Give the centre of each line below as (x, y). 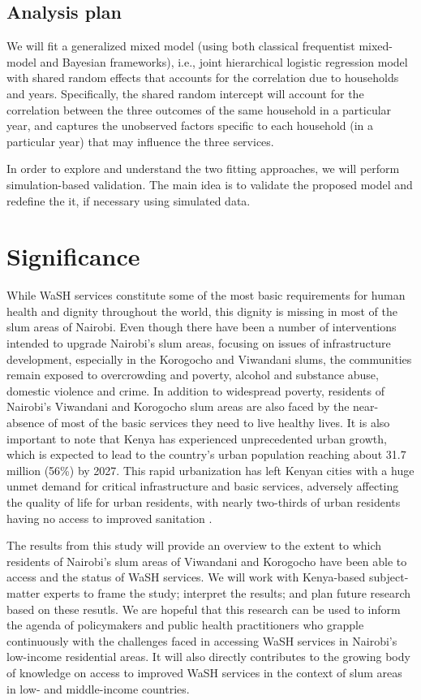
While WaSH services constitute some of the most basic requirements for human (206, 295)
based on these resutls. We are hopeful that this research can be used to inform (204, 609)
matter (24, 592)
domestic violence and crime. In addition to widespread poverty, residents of (195, 390)
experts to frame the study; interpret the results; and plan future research (227, 592)
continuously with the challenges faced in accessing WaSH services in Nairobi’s (202, 640)
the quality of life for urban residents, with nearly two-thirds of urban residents (204, 501)
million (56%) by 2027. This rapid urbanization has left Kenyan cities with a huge (210, 470)
